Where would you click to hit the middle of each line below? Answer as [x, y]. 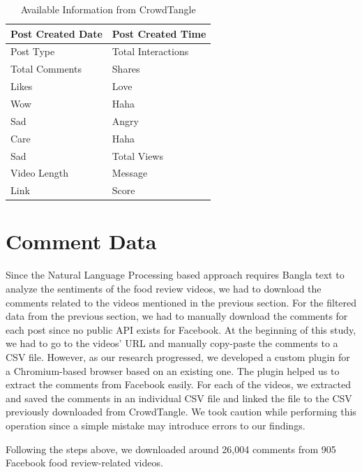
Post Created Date [56, 33]
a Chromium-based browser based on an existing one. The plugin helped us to [173, 370]
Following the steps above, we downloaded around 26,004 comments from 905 [171, 449]
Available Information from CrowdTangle [108, 9]
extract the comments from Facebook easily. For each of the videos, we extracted [178, 384]
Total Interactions [150, 51]
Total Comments [46, 69]
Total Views [137, 155]
